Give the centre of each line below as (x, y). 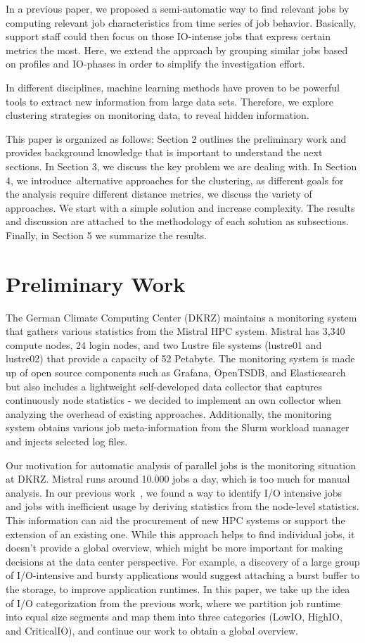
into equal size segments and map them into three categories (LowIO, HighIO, (174, 617)
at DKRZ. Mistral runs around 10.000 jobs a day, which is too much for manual (178, 479)
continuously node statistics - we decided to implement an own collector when (173, 400)
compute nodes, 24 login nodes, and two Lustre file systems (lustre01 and (164, 344)
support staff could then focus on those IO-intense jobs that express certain (168, 36)
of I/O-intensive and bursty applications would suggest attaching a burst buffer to (183, 575)
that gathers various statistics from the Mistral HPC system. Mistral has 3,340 (175, 331)
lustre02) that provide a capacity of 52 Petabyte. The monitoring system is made (180, 358)
